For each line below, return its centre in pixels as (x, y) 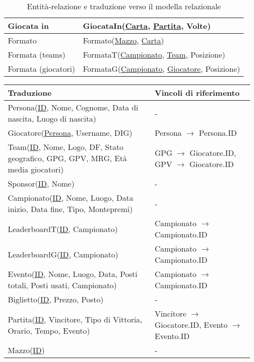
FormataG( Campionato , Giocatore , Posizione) (161, 69)
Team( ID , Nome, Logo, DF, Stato (66, 147)
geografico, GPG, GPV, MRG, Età (67, 158)
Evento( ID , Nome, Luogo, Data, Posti (73, 274)
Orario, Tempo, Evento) (49, 330)
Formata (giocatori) (42, 69)
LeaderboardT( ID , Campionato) (63, 229)
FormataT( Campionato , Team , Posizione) (154, 54)
